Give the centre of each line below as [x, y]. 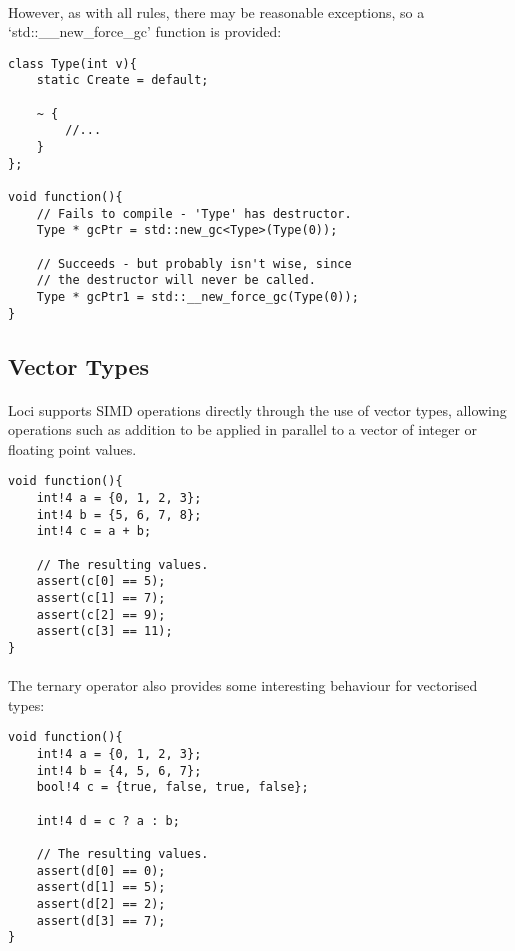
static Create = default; [122, 80]
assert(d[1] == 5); [101, 887]
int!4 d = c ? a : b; [108, 820]
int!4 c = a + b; [94, 531]
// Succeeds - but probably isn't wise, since [194, 263]
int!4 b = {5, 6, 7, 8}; [119, 514]
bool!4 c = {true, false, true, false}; [172, 787]
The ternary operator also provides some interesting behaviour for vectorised [243, 685]
